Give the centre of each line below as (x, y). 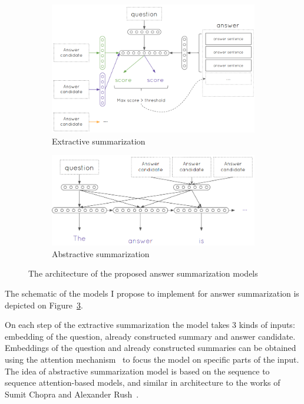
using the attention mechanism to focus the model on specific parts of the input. (152, 359)
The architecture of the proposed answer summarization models (143, 273)
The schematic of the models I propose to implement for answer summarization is (152, 293)
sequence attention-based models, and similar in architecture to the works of (143, 382)
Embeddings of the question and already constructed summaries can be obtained (151, 348)
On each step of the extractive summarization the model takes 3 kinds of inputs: (150, 325)
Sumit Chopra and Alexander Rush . (72, 394)
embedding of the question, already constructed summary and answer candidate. (150, 336)
